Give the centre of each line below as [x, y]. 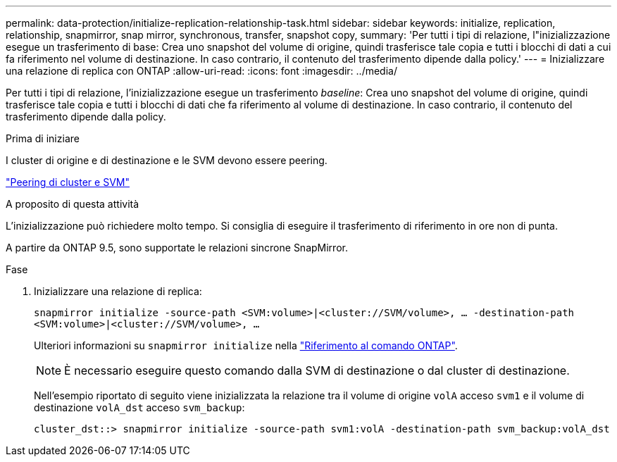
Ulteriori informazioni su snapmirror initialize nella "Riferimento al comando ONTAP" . [246, 345]
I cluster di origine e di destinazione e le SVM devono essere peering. [167, 160]
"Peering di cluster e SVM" [68, 182]
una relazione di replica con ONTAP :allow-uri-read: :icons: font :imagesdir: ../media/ [201, 71]
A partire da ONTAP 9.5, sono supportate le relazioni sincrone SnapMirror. [177, 248]
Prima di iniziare [43, 138]
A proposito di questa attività [73, 204]
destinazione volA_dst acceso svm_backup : [139, 407]
